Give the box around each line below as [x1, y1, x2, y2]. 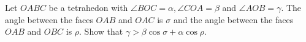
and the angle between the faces [173, 13, 294, 26]
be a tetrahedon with [48, 1, 128, 13]
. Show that [79, 25, 123, 38]
